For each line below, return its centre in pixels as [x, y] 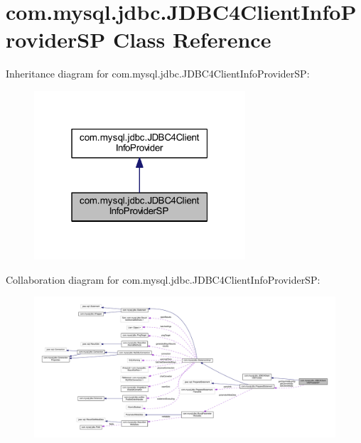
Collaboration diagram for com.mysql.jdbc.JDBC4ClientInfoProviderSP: [163, 279]
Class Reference [192, 39]
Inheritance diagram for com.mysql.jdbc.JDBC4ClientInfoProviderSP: [158, 74]
